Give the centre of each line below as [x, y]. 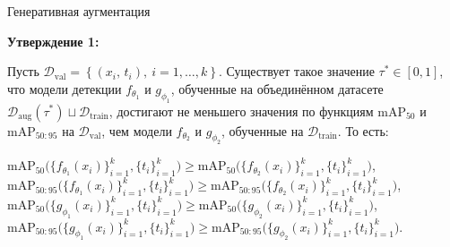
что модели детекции [65, 88]
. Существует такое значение [296, 71]
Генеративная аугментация [79, 11]
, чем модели [137, 130]
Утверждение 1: [53, 41]
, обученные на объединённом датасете [277, 88]
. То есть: [363, 130]
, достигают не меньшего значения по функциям [241, 111]
